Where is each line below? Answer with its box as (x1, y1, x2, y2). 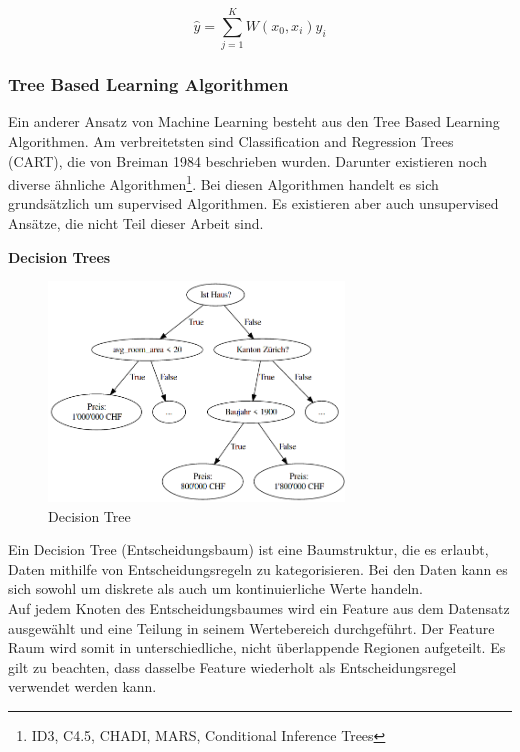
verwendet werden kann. (8, 676, 157, 697)
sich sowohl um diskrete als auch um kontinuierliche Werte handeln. (8, 578, 423, 599)
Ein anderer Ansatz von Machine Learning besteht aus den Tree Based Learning (8, 111, 500, 132)
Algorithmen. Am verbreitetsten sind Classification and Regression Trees (8, 130, 454, 151)
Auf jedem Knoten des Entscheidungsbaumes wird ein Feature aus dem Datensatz (8, 598, 510, 618)
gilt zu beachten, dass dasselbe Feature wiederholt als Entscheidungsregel (8, 656, 457, 677)
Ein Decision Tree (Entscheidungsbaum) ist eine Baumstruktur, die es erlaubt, (8, 539, 489, 560)
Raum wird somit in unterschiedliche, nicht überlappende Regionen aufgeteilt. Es (8, 637, 506, 658)
